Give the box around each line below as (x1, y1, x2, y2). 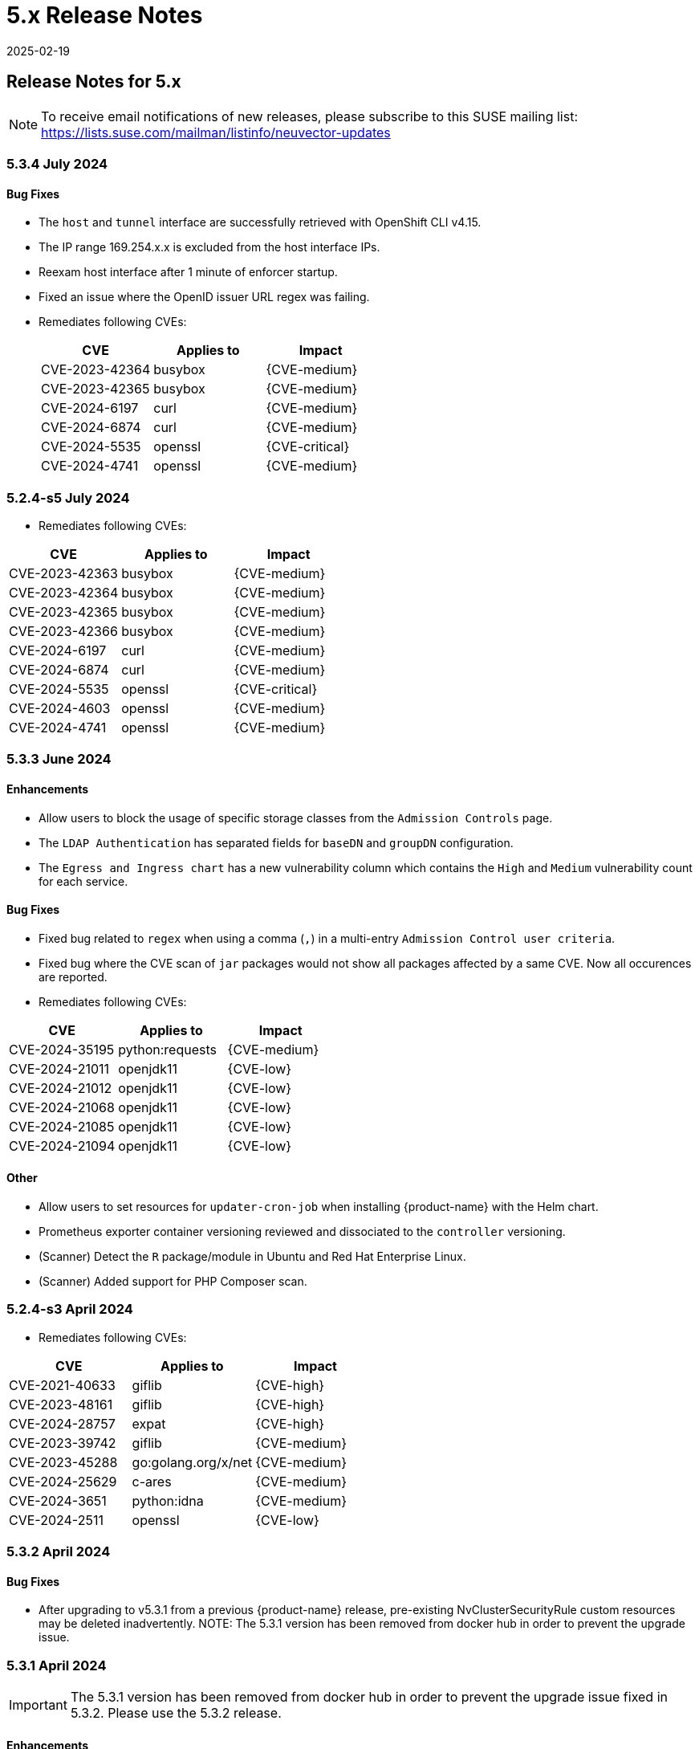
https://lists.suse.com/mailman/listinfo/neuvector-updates (41, 124, 391, 141)
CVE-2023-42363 (9, 565, 118, 581)
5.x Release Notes (6, 2, 203, 29)
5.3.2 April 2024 (6, 1543, 111, 1560)
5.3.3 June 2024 (6, 751, 112, 768)
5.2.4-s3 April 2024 (6, 1301, 133, 1318)
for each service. (39, 874, 128, 888)
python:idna (132, 1492, 204, 1509)
